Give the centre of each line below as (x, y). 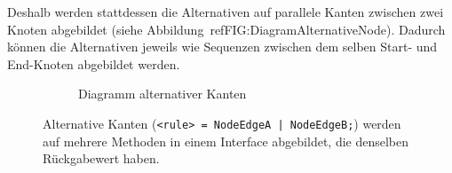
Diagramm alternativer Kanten (163, 94)
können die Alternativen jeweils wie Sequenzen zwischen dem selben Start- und (222, 47)
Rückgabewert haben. (101, 158)
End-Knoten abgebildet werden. (94, 63)
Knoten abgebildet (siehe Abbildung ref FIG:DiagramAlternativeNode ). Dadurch (226, 29)
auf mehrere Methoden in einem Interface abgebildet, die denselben (226, 141)
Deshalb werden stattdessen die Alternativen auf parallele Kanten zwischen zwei (226, 12)
